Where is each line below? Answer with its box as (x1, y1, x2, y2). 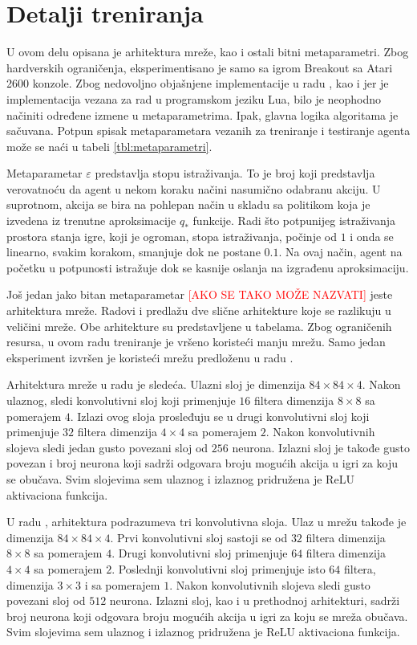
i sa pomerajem (84, 576, 160, 593)
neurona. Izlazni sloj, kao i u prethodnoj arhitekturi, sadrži (109, 592, 400, 609)
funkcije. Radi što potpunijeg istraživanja (192, 212, 396, 229)
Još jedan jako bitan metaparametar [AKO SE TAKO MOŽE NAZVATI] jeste (6, 286, 393, 303)
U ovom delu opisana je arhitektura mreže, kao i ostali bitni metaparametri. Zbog (6, 43, 409, 60)
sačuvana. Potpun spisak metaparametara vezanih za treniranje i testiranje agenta (6, 122, 411, 139)
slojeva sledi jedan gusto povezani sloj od (6, 439, 208, 455)
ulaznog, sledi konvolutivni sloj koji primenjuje (6, 392, 236, 408)
